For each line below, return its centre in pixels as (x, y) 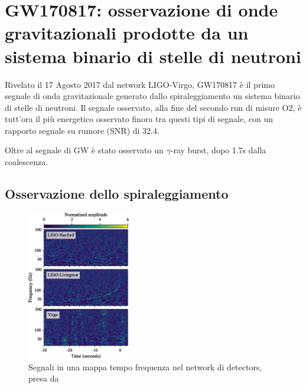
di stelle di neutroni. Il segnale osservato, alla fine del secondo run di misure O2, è (153, 107)
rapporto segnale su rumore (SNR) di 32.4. (82, 130)
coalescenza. (27, 162)
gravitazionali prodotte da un (127, 33)
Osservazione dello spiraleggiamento (117, 194)
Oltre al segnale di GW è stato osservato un (84, 150)
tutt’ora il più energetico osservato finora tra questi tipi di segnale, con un (139, 119)
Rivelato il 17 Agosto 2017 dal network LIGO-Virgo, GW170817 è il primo (140, 84)
